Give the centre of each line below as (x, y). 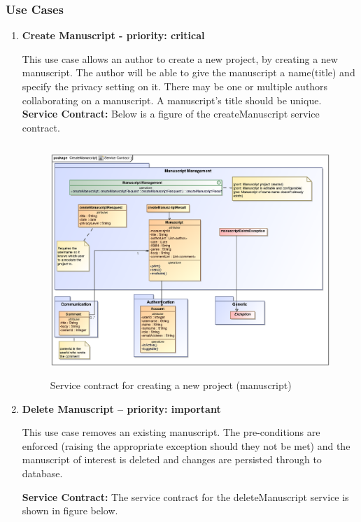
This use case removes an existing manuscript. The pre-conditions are (171, 432)
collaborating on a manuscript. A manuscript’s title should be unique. (172, 100)
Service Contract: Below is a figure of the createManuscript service (171, 114)
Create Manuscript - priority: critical (113, 35)
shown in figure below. (70, 510)
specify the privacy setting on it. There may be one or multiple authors (175, 86)
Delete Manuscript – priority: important (121, 408)
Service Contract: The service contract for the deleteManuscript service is (185, 496)
